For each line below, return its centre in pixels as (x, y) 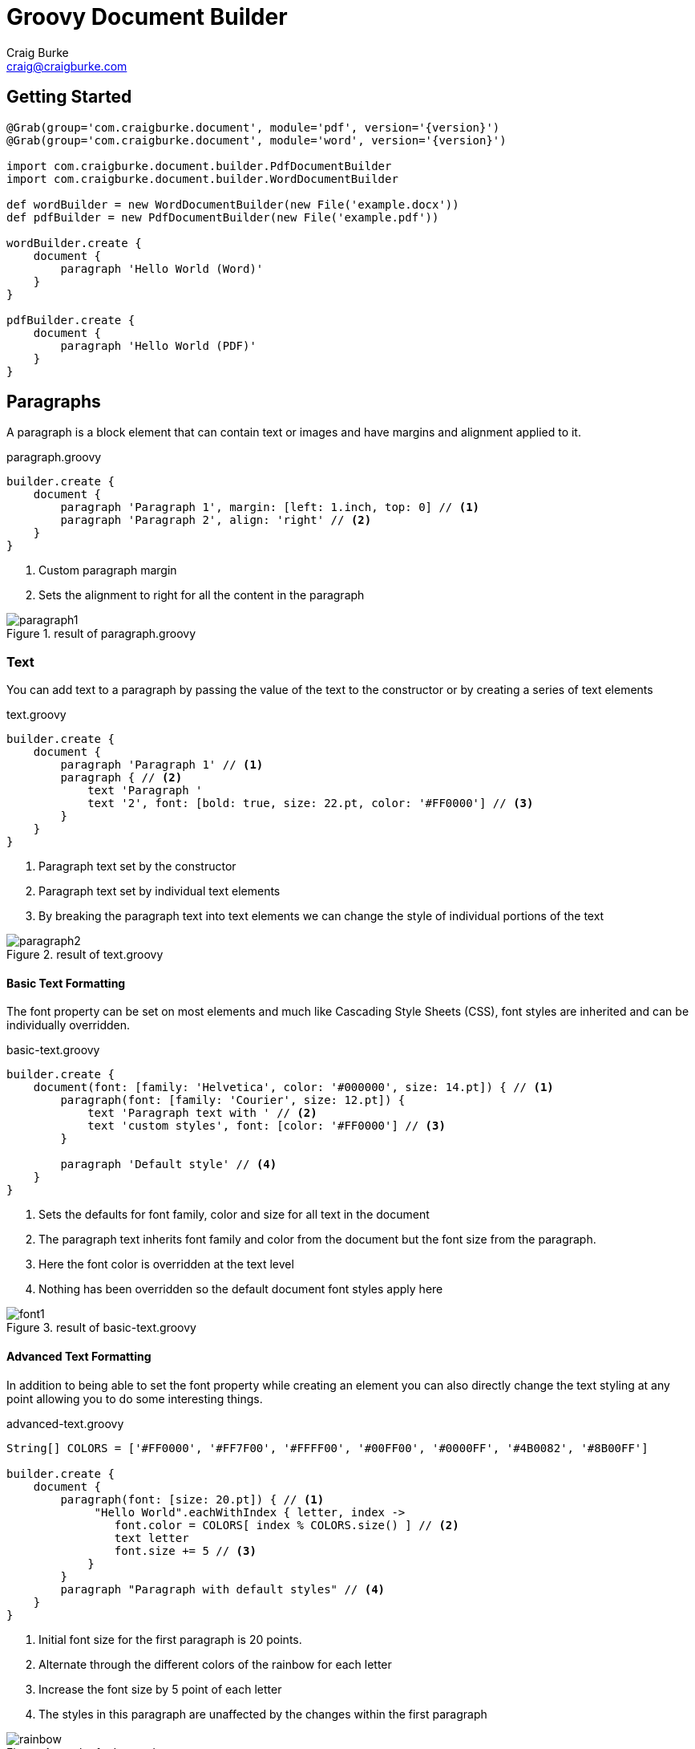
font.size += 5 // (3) (185, 1550)
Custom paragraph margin (108, 570)
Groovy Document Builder (147, 17)
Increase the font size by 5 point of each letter (160, 1689)
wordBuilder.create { (74, 243)
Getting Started (69, 97)
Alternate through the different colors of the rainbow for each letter (215, 1664)
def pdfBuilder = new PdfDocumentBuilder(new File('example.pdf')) (223, 217)
